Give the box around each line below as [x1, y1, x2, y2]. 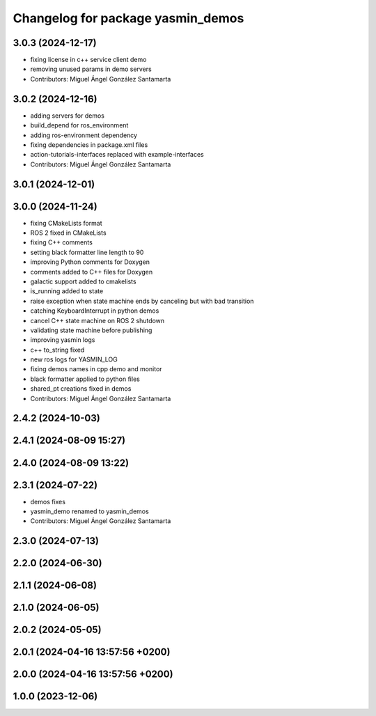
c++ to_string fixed [30, 345, 85, 354]
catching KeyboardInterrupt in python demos [30, 306, 159, 315]
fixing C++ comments [30, 238, 93, 247]
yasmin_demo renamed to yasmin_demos [30, 507, 149, 515]
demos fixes [30, 497, 66, 506]
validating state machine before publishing [30, 326, 152, 334]
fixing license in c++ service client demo [30, 56, 147, 64]
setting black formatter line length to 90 [30, 248, 144, 256]
